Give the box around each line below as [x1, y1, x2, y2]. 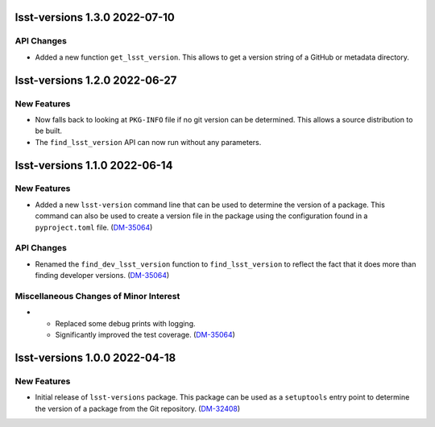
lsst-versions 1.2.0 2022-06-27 [14, 73, 177, 87]
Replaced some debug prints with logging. [55, 318, 197, 328]
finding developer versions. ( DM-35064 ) [35, 271, 170, 280]
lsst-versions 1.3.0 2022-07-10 [14, 10, 175, 24]
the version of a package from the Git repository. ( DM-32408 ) [35, 404, 241, 413]
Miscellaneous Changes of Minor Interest [14, 290, 180, 301]
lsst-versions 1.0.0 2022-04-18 [14, 350, 176, 364]
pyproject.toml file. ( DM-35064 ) [35, 222, 153, 232]
